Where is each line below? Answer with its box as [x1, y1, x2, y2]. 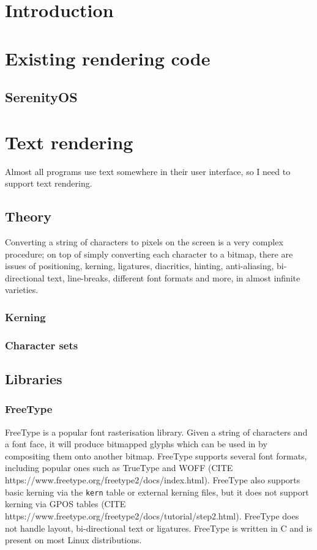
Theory [5, 207, 52, 226]
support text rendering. [5, 177, 92, 190]
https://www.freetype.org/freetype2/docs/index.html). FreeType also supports [5, 474, 300, 486]
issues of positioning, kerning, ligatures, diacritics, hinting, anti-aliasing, [5, 259, 274, 272]
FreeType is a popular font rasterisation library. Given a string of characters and [5, 425, 308, 438]
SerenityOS [5, 87, 78, 106]
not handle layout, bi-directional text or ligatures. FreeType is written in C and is [5, 521, 312, 534]
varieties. [5, 283, 39, 296]
